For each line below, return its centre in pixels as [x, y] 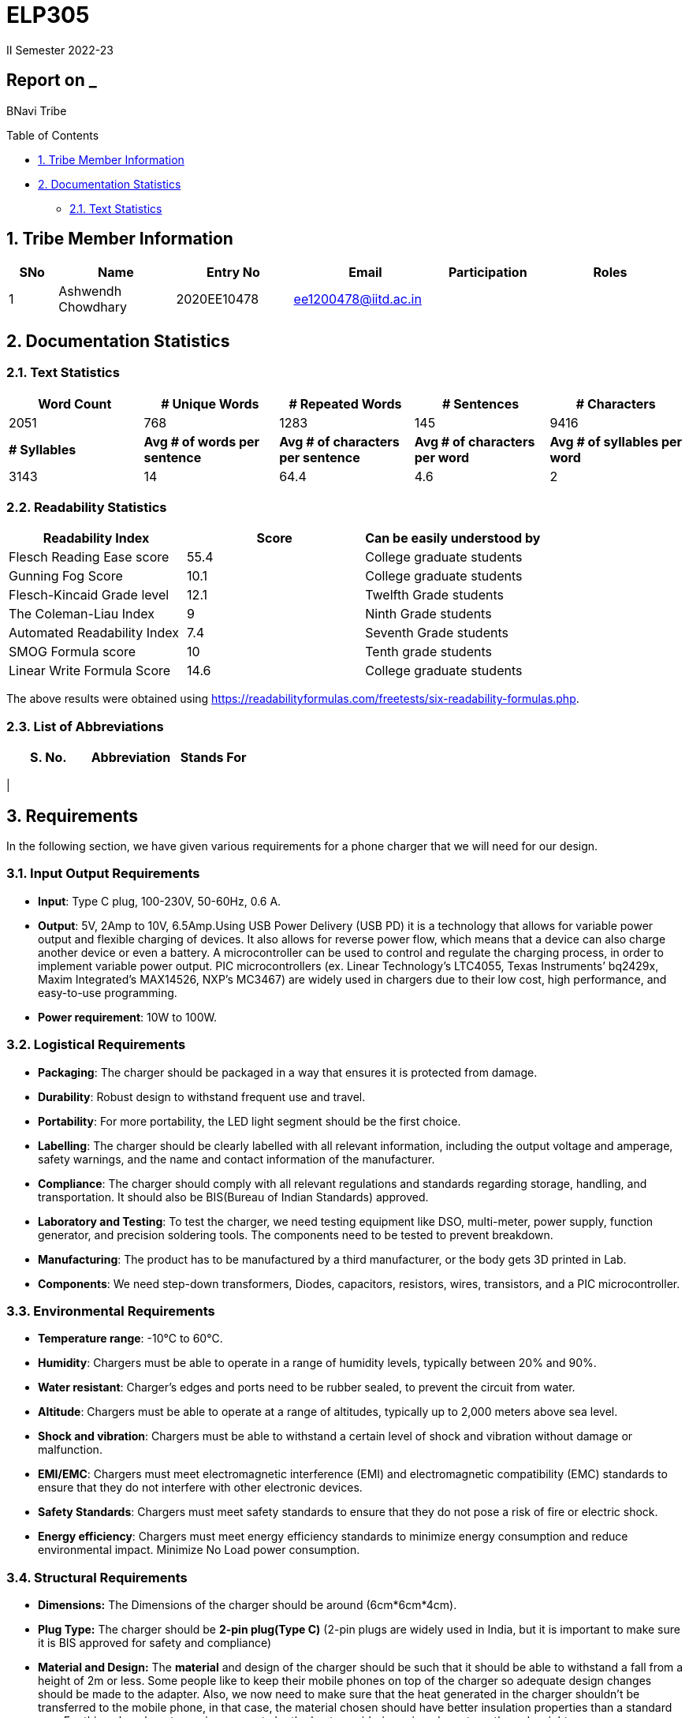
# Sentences [480, 403]
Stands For [213, 758]
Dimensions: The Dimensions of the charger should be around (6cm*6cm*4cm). [248, 1605]
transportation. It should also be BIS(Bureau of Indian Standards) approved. [233, 1197]
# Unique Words [210, 403]
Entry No [233, 273]
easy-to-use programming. [108, 992]
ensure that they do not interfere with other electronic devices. [200, 1488]
